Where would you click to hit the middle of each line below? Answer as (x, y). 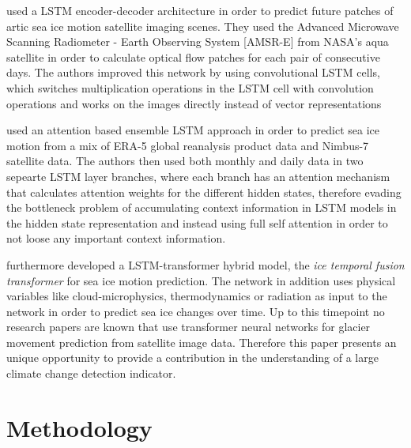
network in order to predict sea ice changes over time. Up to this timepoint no (196, 311)
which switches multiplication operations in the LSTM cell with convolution (190, 87)
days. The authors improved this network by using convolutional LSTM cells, (193, 72)
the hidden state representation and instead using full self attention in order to (197, 222)
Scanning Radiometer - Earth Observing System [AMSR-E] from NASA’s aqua (198, 41)
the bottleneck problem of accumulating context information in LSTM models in (202, 207)
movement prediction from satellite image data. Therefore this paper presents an (202, 342)
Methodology (79, 427)
